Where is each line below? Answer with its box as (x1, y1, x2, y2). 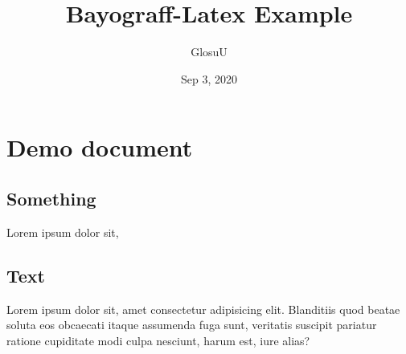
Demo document (6, 131, 193, 164)
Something (6, 185, 96, 210)
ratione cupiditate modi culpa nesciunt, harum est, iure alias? (6, 332, 310, 348)
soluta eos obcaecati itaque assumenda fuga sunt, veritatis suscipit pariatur (6, 316, 377, 333)
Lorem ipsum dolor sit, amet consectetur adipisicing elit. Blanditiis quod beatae (6, 300, 400, 317)
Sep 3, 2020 (181, 70, 237, 87)
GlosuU (191, 43, 228, 60)
